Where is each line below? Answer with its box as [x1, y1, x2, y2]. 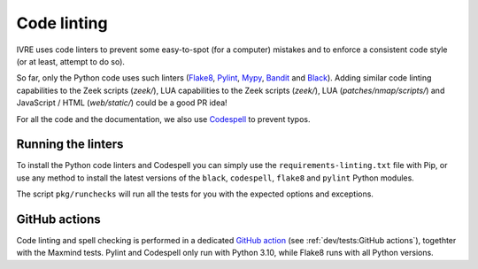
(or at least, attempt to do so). [16, 56, 126, 66]
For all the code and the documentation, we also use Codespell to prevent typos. [16, 113, 311, 124]
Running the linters [16, 137, 124, 152]
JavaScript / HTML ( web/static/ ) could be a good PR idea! [16, 97, 227, 108]
